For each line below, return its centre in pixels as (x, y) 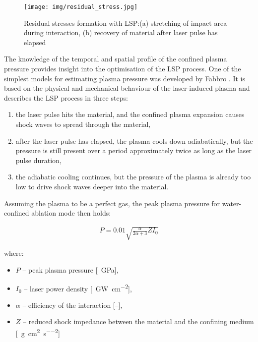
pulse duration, (38, 160)
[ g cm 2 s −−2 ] (38, 332)
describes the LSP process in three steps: (66, 97)
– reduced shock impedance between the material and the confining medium (138, 321)
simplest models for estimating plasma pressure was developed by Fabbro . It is (125, 78)
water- (232, 203)
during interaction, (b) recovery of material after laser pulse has (121, 32)
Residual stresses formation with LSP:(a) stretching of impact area (126, 23)
